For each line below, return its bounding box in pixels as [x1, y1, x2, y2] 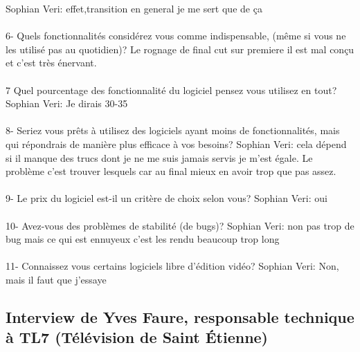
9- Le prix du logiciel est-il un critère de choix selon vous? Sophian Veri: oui [6, 191, 327, 205]
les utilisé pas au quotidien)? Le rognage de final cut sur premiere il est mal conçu [6, 41, 354, 56]
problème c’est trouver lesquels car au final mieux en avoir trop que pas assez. [6, 164, 336, 178]
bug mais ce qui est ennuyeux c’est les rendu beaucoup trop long [6, 232, 280, 246]
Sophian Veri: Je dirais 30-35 [6, 96, 128, 111]
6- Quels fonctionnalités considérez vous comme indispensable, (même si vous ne [6, 28, 346, 43]
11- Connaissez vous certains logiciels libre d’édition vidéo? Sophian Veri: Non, [6, 259, 339, 273]
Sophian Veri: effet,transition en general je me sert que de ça [6, 1, 262, 15]
